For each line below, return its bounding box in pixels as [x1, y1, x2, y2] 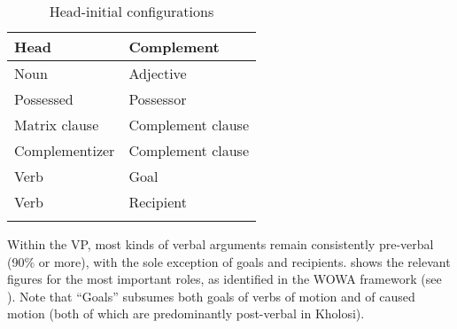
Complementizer [14, 140, 115, 161]
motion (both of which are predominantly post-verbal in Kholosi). [7, 304, 365, 323]
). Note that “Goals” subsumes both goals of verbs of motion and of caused [7, 286, 415, 305]
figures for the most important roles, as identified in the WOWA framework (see [7, 270, 442, 288]
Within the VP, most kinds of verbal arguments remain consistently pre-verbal [7, 235, 434, 253]
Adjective [128, 63, 187, 83]
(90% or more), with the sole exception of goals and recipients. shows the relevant [7, 252, 451, 270]
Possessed [14, 89, 74, 109]
